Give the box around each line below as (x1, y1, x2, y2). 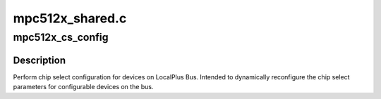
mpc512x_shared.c (13, 11, 127, 26)
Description (13, 54, 66, 66)
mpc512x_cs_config (13, 31, 109, 44)
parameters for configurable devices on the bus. (13, 83, 155, 91)
